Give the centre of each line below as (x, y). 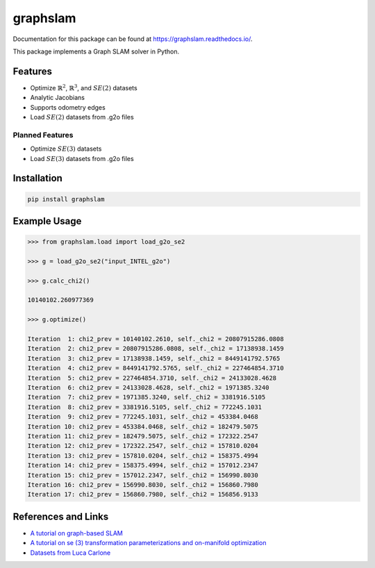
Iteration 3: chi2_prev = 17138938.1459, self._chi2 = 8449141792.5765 (154, 358)
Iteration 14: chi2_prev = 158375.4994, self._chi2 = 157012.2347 (143, 466)
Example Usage (47, 221)
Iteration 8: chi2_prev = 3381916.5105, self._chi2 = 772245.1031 (145, 407)
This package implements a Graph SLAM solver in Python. (96, 51)
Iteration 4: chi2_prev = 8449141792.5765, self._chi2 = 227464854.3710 (156, 368)
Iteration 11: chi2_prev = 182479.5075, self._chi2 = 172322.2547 (143, 436)
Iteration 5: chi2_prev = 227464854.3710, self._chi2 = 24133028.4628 (152, 378)
